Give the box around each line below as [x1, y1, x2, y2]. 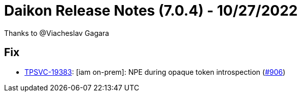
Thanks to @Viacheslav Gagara [4, 28, 110, 37]
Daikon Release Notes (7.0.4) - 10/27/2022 [4, 2, 298, 19]
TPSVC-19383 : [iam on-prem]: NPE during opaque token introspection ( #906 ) [24, 67, 286, 76]
